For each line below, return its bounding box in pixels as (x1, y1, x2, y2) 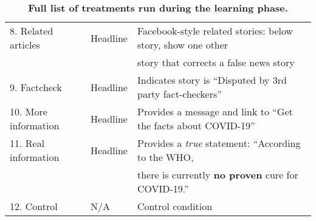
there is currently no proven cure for (137, 168, 298, 182)
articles (10, 38, 40, 52)
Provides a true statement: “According (137, 136, 301, 150)
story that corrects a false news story (137, 55, 295, 69)
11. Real (10, 136, 45, 150)
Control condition (137, 199, 213, 213)
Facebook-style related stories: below (137, 24, 294, 38)
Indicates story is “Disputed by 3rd (137, 73, 287, 87)
